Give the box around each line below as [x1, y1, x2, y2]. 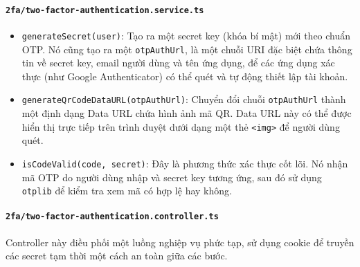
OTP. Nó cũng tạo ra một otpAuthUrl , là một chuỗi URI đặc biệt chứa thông [21, 42, 352, 56]
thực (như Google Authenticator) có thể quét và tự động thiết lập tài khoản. [21, 68, 348, 83]
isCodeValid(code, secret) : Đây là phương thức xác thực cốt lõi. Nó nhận [21, 156, 348, 170]
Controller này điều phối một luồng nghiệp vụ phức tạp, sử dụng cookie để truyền [6, 234, 354, 249]
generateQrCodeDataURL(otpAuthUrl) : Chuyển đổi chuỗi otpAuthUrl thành [21, 92, 346, 107]
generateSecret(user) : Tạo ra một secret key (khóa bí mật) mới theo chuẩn [21, 28, 351, 42]
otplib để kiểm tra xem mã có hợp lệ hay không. [21, 183, 232, 198]
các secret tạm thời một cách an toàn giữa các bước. [6, 248, 228, 263]
